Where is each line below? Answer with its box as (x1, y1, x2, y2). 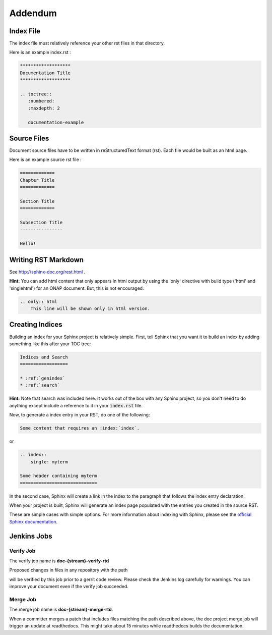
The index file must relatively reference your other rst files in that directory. (9, 40, 165, 46)
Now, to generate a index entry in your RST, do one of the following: (9, 412, 150, 418)
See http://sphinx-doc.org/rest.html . (9, 269, 86, 275)
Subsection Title (20, 220, 63, 226)
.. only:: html (20, 298, 57, 304)
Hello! (20, 241, 36, 247)
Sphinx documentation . (9, 518, 58, 524)
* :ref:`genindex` (20, 376, 65, 381)
